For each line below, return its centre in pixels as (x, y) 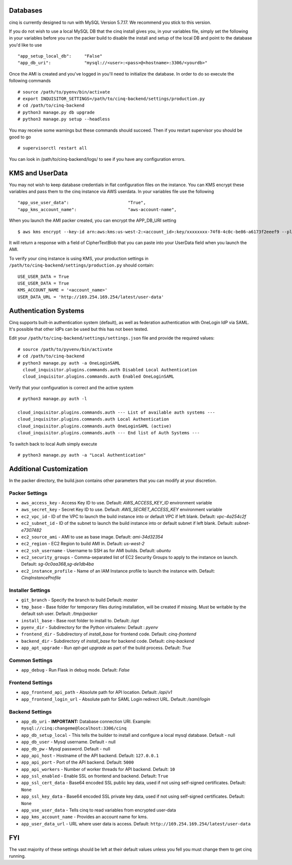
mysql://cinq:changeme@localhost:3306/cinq (74, 728)
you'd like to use (26, 45)
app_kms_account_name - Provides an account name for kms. (84, 817)
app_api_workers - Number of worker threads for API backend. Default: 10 (98, 769)
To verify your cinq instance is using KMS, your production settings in (79, 258)
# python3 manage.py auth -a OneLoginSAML (69, 363)
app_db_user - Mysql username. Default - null (68, 742)
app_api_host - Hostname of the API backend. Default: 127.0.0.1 (90, 755)
